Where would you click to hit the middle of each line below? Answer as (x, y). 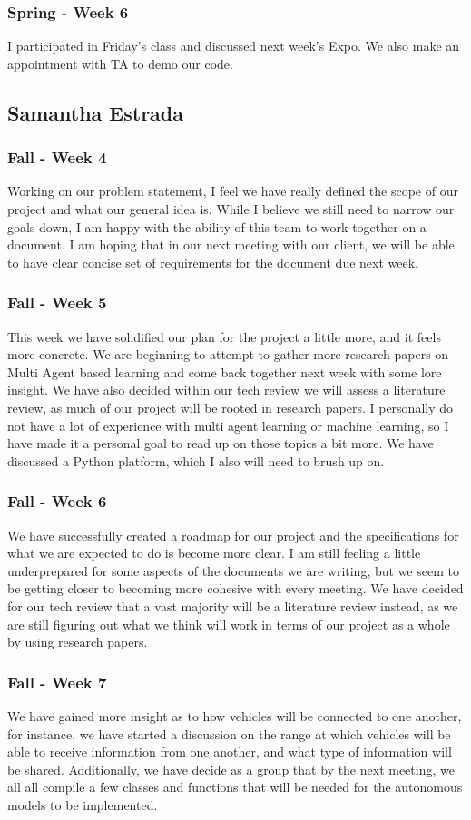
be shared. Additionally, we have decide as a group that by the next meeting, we (231, 769)
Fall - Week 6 (57, 501)
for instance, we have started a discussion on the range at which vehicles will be (229, 733)
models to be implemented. (83, 804)
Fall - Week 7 (57, 682)
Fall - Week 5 (57, 303)
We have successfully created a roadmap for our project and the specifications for (233, 535)
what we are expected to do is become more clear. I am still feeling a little (214, 553)
